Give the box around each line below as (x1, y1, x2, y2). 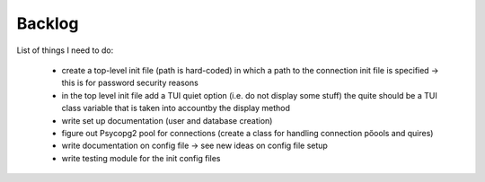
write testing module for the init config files (61, 152, 221, 163)
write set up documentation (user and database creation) (61, 115, 273, 126)
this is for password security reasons (61, 77, 199, 89)
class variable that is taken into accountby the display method (61, 103, 291, 114)
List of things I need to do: (16, 45, 114, 56)
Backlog (16, 13, 79, 33)
